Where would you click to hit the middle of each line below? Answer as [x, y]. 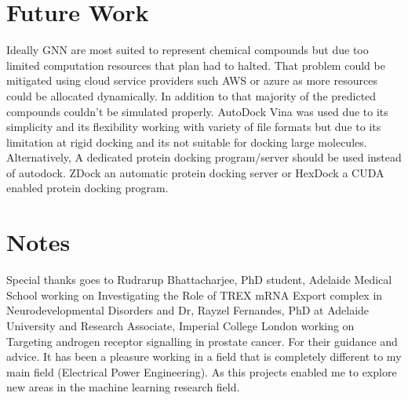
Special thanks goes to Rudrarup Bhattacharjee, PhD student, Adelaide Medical [199, 280]
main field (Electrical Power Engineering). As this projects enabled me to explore [202, 371]
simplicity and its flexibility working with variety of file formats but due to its [194, 127]
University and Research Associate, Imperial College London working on [180, 325]
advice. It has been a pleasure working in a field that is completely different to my [204, 356]
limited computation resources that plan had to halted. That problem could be [196, 65]
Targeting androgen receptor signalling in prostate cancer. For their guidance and [202, 341]
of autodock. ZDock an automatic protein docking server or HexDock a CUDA [195, 172]
